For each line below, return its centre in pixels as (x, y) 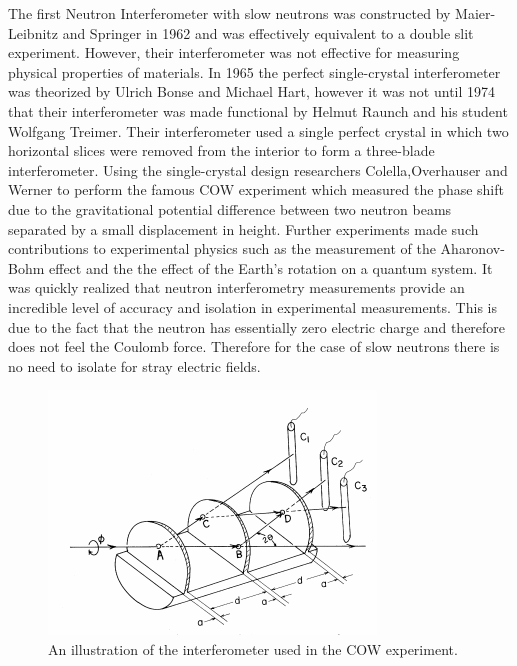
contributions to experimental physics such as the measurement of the (222, 248)
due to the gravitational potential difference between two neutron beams (230, 208)
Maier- (475, 13)
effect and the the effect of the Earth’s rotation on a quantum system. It (271, 267)
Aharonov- (472, 248)
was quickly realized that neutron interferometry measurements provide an (236, 287)
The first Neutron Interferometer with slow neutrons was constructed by (229, 13)
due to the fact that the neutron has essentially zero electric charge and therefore (257, 326)
